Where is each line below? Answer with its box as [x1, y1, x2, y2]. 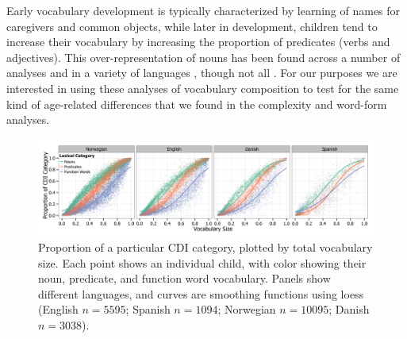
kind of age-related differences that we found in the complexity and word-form [6, 95, 387, 112]
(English [38, 301, 79, 318]
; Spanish [125, 301, 171, 318]
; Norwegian [217, 301, 276, 318]
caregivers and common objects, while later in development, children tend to [6, 17, 378, 34]
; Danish [328, 301, 370, 318]
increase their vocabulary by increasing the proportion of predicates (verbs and [6, 33, 390, 50]
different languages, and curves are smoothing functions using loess [38, 285, 364, 302]
